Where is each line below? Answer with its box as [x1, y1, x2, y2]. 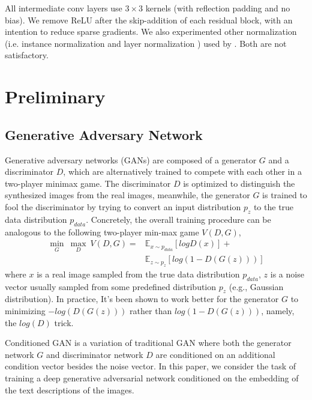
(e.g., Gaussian [229, 280, 284, 292]
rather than [130, 304, 172, 317]
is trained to [262, 189, 307, 201]
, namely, [261, 304, 295, 317]
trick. [54, 316, 74, 329]
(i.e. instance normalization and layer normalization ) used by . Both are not [5, 37, 287, 49]
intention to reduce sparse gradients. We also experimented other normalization [5, 25, 297, 38]
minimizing [5, 304, 46, 317]
